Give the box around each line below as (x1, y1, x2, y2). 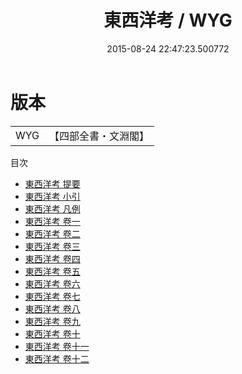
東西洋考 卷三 (24, 240, 81, 252)
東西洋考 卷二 (24, 227, 81, 240)
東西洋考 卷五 (24, 265, 81, 277)
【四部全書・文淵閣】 (49, 129, 150, 143)
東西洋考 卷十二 (24, 352, 90, 365)
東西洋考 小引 (24, 190, 81, 202)
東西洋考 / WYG (103, 9, 233, 32)
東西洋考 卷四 (24, 252, 81, 265)
